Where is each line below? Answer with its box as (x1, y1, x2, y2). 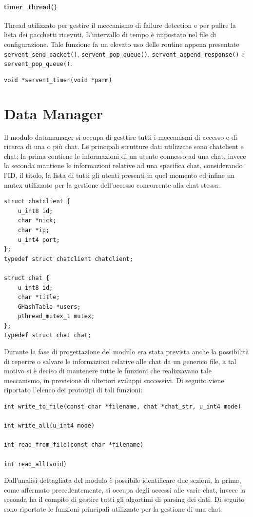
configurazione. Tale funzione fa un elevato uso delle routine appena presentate (4, 39, 239, 49)
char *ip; (18, 226, 50, 234)
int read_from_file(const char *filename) (4, 441, 144, 449)
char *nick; (18, 217, 57, 224)
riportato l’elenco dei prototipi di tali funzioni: (4, 385, 143, 395)
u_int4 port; (18, 236, 60, 243)
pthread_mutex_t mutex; (18, 313, 95, 320)
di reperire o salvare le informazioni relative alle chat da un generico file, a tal (4, 356, 236, 366)
